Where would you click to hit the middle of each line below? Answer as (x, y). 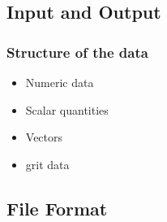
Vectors (44, 137)
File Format (57, 208)
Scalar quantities (67, 109)
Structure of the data (77, 52)
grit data (47, 164)
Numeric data (60, 82)
